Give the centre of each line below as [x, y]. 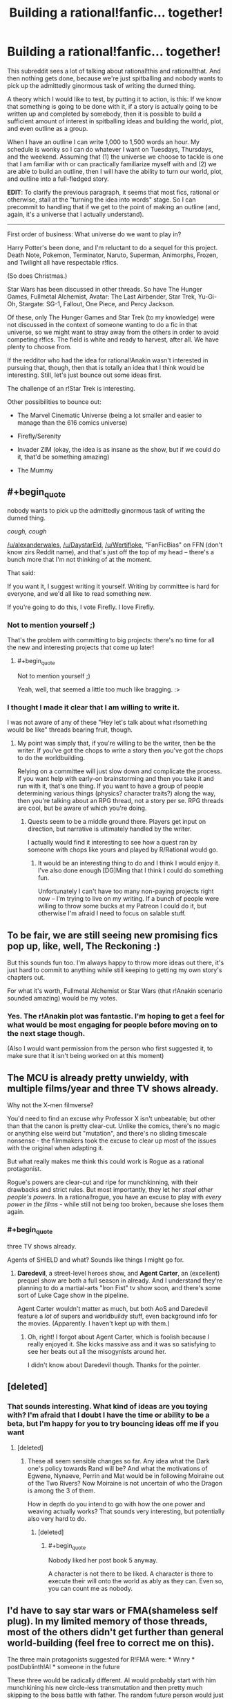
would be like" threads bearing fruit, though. [70, 730]
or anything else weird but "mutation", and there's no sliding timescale [107, 1134]
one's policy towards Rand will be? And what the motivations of [118, 1468]
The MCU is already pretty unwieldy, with [98, 1078]
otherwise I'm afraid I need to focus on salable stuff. [112, 913]
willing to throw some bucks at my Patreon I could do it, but [122, 906]
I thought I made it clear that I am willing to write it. [93, 707]
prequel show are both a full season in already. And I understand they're [120, 1280]
